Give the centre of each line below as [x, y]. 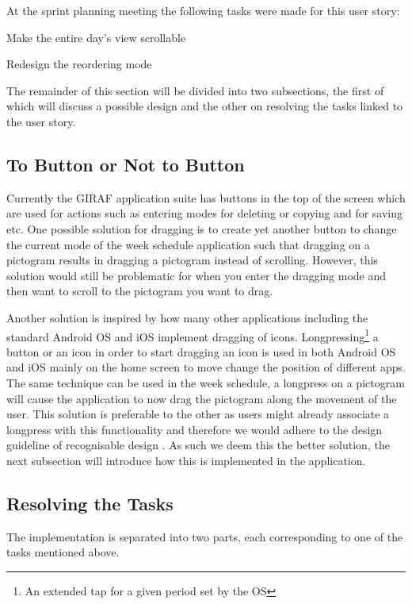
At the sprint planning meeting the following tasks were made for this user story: [203, 10]
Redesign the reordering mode [79, 64]
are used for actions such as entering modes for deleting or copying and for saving [205, 213]
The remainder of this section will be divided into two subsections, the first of [195, 90]
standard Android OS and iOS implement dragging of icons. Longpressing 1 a [193, 335]
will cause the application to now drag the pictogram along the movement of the [202, 398]
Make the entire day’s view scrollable [96, 37]
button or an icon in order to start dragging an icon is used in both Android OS [201, 351]
